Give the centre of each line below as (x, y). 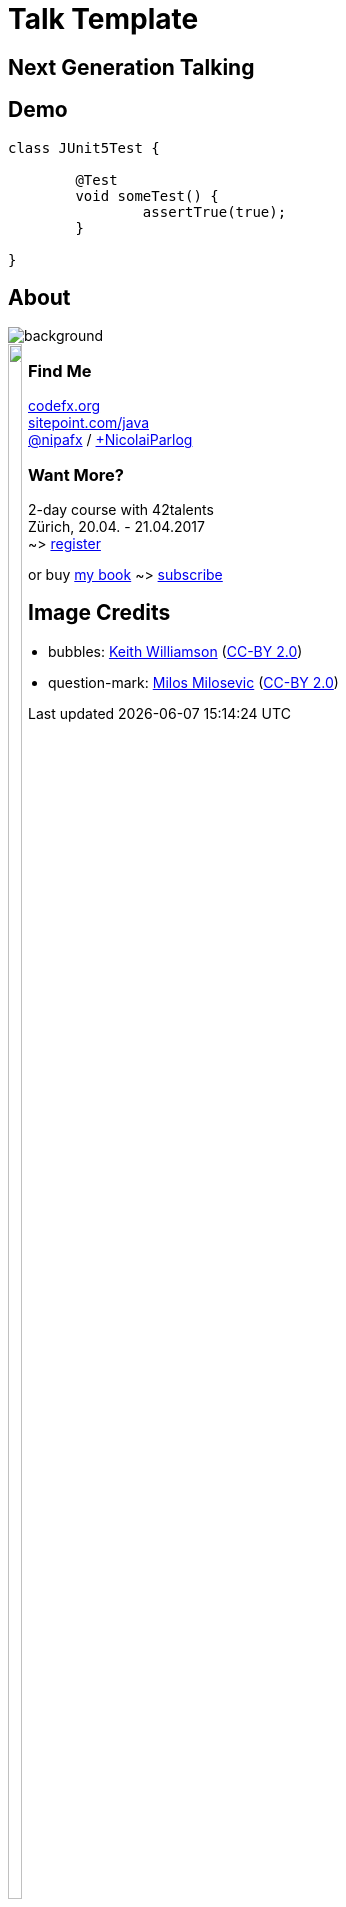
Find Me (60, 370)
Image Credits (99, 613)
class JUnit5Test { (84, 147)
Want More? (76, 474)
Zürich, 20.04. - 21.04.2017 (116, 526)
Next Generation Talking (131, 67)
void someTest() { (147, 195)
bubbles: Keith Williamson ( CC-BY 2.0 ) (175, 651)
